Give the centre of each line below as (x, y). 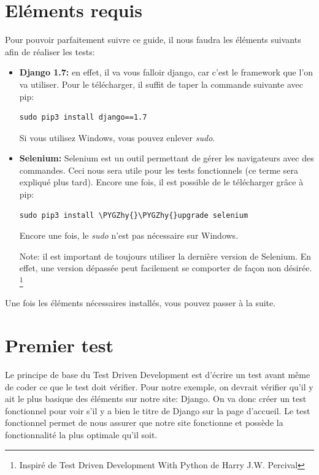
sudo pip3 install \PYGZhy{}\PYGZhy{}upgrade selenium (134, 215)
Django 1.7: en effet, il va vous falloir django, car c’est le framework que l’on (166, 72)
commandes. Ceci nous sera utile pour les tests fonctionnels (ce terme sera (159, 170)
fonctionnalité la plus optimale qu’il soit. (81, 434)
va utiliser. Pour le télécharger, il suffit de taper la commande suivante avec (161, 84)
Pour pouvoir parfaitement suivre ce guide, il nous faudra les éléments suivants (153, 40)
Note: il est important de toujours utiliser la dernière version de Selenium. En (165, 256)
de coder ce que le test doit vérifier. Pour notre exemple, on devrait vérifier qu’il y (159, 386)
